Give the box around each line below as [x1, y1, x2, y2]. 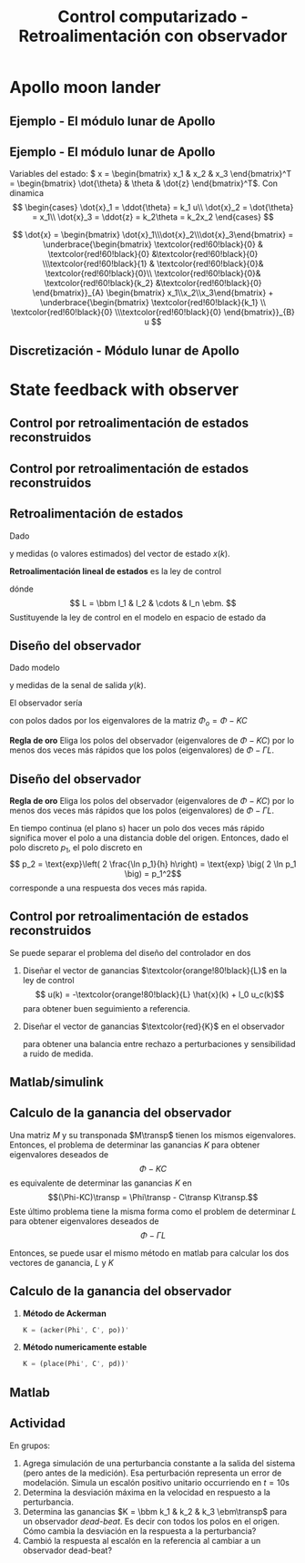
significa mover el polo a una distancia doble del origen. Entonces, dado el [9, 832, 290, 843]
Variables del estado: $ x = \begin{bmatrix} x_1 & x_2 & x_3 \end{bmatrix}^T [9, 169, 292, 180]
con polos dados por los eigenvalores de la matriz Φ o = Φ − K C [9, 715, 248, 728]
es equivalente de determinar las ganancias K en [9, 1177, 193, 1188]
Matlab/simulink [9, 1074, 105, 1090]
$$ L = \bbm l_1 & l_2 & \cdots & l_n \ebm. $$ [69, 597, 237, 608]
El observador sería [9, 697, 83, 708]
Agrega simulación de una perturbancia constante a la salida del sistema [22, 1457, 296, 1468]
